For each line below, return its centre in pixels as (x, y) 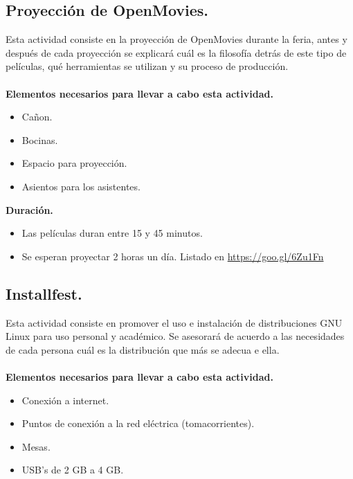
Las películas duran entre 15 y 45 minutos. (112, 233)
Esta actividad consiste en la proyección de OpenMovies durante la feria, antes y (176, 39)
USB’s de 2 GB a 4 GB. (73, 470)
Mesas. (36, 446)
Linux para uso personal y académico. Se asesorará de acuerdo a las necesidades (175, 336)
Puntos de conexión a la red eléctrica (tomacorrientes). (138, 423)
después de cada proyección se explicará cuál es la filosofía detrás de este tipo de (176, 52)
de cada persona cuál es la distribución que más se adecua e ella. (143, 349)
